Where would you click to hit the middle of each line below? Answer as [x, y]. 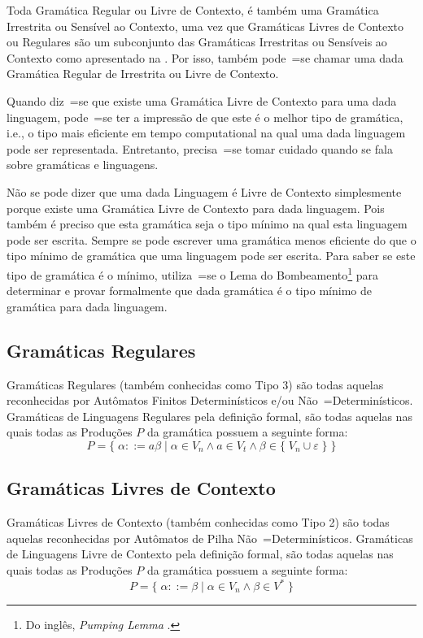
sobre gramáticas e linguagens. [83, 165]
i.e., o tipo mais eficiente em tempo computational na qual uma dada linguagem [206, 133]
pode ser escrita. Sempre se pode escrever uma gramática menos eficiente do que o [211, 239]
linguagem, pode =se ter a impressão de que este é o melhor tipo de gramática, [205, 117]
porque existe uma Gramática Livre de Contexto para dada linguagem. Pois [196, 208]
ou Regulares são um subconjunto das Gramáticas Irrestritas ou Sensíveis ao [197, 42]
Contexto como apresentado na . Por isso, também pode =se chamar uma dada [205, 57]
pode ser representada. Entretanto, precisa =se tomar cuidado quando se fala [200, 148]
